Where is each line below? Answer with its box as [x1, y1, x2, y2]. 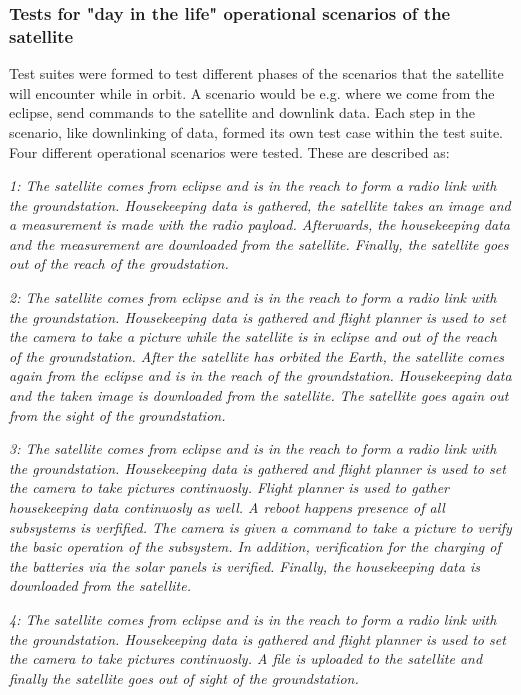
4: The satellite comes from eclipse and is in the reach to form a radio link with [9, 608, 497, 629]
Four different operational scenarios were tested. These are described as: [9, 141, 450, 162]
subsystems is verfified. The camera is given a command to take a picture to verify [9, 516, 512, 537]
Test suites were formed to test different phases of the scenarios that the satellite [9, 63, 504, 84]
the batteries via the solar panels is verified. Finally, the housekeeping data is [9, 555, 480, 576]
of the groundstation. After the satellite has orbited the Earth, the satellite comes [9, 345, 505, 366]
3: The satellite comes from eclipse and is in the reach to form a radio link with [9, 438, 497, 459]
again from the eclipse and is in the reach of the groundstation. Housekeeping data [9, 365, 512, 386]
